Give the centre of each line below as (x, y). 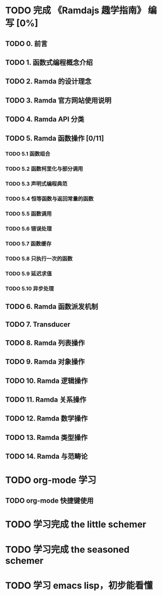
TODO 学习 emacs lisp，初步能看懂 (79, 586)
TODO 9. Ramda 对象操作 (45, 362)
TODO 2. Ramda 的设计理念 (48, 81)
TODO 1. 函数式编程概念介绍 (49, 62)
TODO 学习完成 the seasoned (68, 550)
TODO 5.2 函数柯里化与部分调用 (44, 169)
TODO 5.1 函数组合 (28, 154)
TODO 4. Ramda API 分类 (45, 120)
